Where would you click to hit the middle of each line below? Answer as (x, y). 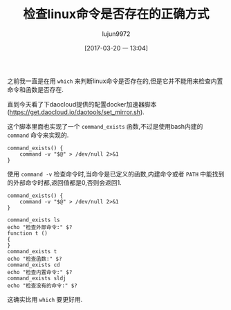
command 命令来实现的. (38, 135)
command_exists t (32, 251)
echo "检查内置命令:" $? (40, 272)
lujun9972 (116, 34)
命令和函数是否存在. (36, 89)
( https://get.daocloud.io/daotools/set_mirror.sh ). (76, 112)
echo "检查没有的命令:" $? (42, 285)
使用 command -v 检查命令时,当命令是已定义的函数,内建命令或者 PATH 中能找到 (116, 174)
